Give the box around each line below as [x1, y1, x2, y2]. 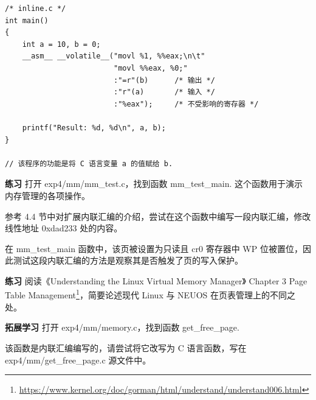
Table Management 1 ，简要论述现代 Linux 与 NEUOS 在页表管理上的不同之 [5, 287, 295, 301]
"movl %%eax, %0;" [113, 63, 188, 72]
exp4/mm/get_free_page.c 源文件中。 [5, 353, 151, 366]
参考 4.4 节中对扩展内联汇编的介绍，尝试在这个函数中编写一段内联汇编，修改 [5, 209, 311, 222]
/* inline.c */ [5, 4, 66, 13]
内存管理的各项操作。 [5, 189, 90, 202]
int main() [5, 16, 49, 25]
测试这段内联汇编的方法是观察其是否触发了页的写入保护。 [13, 254, 243, 267]
